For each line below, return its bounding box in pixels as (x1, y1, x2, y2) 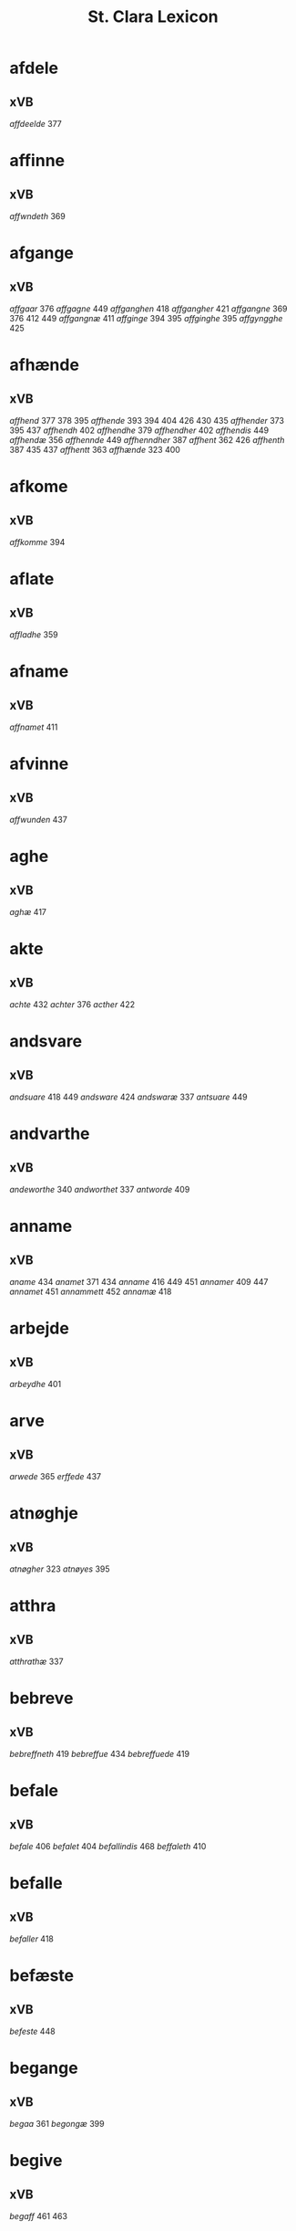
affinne (9, 151, 66, 171)
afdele (9, 58, 59, 79)
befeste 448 (9, 2026, 56, 2036)
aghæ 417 (9, 907, 47, 917)
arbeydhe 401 (9, 1379, 62, 1389)
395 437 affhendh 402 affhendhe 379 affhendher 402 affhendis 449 (9, 425, 270, 436)
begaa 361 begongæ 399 (9, 2119, 105, 2129)
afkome (9, 477, 68, 497)
